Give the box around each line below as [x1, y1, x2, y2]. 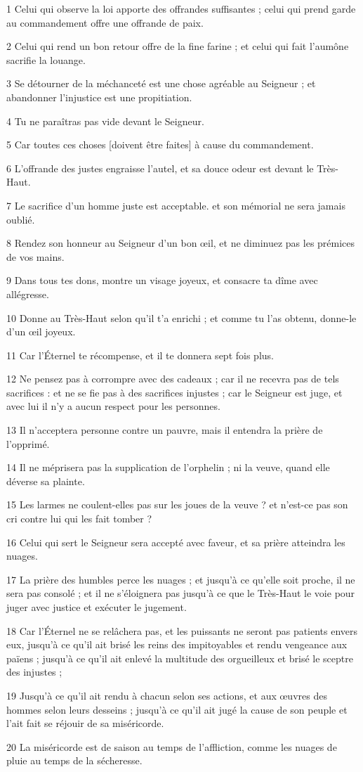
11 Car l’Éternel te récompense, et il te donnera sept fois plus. [6, 347, 274, 362]
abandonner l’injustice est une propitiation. [6, 89, 192, 104]
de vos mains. [6, 249, 65, 264]
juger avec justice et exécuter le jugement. [6, 600, 187, 614]
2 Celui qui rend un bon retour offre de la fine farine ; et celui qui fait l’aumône [6, 39, 349, 53]
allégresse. [6, 286, 49, 301]
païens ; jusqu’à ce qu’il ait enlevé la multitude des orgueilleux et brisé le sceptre [6, 650, 353, 665]
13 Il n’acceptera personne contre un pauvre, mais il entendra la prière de [6, 423, 323, 437]
